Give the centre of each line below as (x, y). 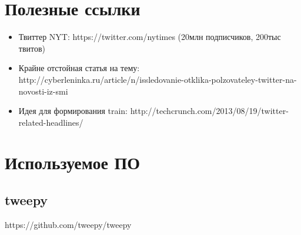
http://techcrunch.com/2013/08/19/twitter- (209, 111)
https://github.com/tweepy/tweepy (68, 224)
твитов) (32, 48)
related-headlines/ (51, 122)
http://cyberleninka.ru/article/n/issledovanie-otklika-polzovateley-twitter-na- (158, 79)
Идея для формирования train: (73, 111)
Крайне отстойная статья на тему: (79, 68)
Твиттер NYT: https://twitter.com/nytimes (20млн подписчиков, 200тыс (150, 37)
